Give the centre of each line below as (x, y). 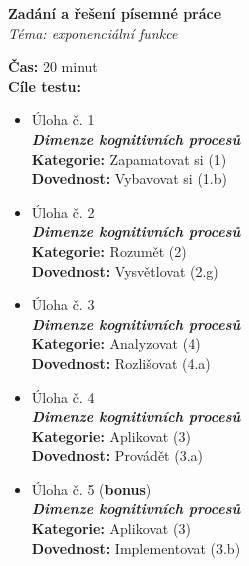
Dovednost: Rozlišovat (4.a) (121, 362)
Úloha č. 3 (63, 304)
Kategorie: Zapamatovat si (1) (129, 158)
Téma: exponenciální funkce (93, 32)
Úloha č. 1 (63, 119)
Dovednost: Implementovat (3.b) (136, 547)
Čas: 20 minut (53, 66)
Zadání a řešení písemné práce (115, 13)
